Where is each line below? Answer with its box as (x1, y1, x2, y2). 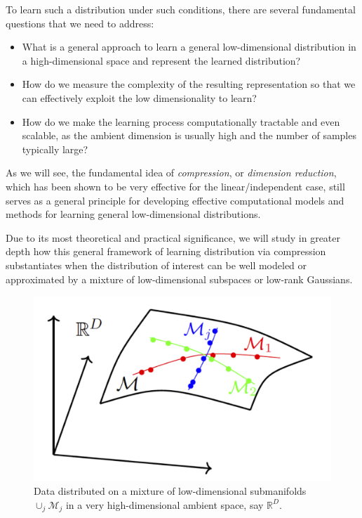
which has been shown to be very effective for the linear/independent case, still (6, 179, 345, 193)
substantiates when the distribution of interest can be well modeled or (6, 257, 307, 272)
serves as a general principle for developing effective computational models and (6, 193, 344, 207)
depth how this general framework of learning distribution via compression (6, 244, 326, 259)
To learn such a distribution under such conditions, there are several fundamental (6, 2, 356, 16)
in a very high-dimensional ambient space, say (65, 497, 264, 512)
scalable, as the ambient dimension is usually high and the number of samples (22, 128, 356, 143)
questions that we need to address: (6, 15, 154, 30)
